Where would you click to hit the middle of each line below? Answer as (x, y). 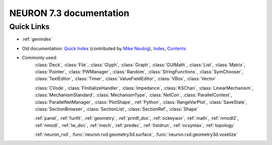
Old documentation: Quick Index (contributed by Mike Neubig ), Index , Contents (104, 48)
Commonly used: (40, 58)
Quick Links (29, 27)
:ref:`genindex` (37, 39)
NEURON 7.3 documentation (69, 13)
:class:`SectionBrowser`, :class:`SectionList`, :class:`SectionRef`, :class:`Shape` (116, 109)
